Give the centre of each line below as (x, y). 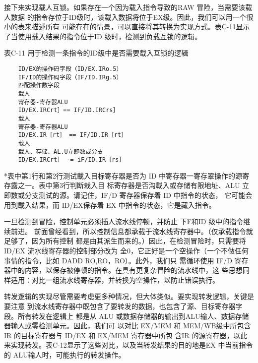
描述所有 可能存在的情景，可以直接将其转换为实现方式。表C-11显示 (141, 27)
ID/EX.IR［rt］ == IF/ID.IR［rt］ (73, 135)
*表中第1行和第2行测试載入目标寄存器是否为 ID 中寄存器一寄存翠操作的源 (123, 175)
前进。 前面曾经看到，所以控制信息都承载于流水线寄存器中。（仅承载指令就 (132, 231)
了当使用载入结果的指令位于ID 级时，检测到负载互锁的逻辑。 (103, 36)
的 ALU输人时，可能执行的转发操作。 (65, 354)
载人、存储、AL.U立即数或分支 (61, 151)
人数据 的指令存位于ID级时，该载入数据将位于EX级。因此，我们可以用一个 (125, 17)
